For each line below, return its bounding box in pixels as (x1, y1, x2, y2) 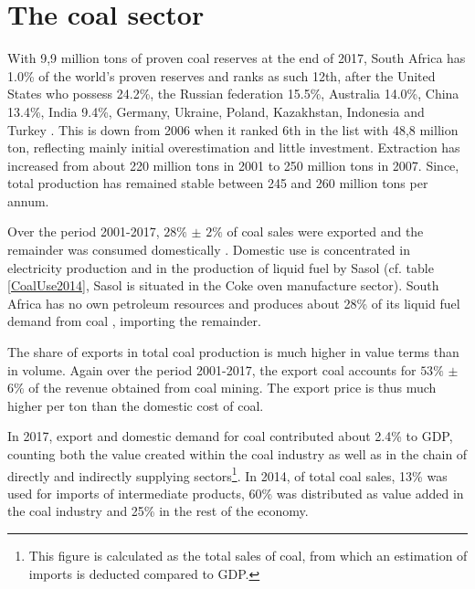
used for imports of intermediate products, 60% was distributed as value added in (7, 483, 464, 502)
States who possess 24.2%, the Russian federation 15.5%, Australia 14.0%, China (7, 84, 459, 103)
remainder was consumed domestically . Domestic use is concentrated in (7, 240, 410, 259)
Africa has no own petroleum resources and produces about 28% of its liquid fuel (7, 293, 460, 312)
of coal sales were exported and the (227, 222, 424, 241)
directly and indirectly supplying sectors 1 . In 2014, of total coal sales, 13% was (7, 463, 448, 485)
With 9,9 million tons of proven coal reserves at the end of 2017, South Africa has (7, 48, 466, 68)
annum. (7, 191, 49, 210)
